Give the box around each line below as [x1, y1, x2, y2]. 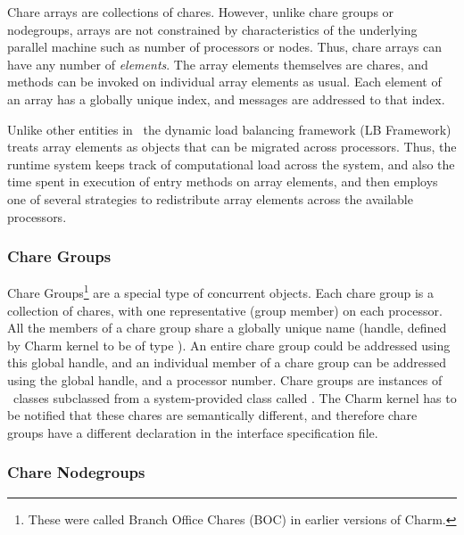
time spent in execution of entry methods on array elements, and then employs [7, 172, 438, 191]
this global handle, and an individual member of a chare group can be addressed [7, 353, 446, 372]
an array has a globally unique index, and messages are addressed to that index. [7, 89, 445, 108]
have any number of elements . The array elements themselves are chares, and [7, 54, 428, 73]
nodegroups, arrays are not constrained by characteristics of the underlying [7, 20, 418, 38]
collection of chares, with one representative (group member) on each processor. [7, 300, 443, 319]
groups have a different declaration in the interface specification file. [7, 423, 378, 441]
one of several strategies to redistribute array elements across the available [7, 189, 413, 208]
